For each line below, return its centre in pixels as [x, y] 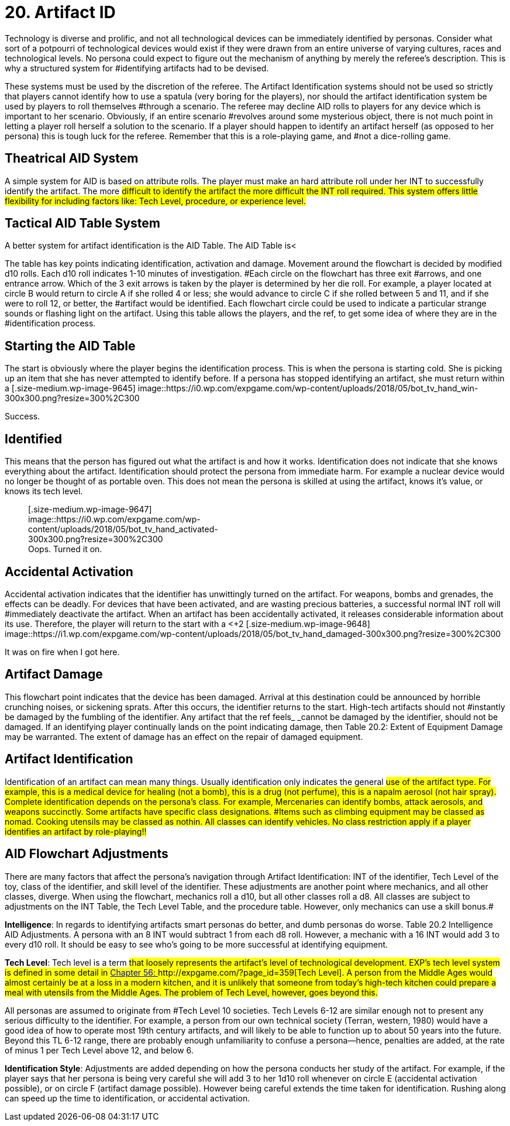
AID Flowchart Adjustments [87, 854]
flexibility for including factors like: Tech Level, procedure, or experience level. [155, 201]
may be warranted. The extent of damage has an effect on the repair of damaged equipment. [184, 736]
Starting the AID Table [70, 346]
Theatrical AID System [72, 159]
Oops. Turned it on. [65, 549]
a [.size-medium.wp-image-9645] [70, 388]
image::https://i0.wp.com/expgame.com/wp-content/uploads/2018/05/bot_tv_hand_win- [308, 388]
